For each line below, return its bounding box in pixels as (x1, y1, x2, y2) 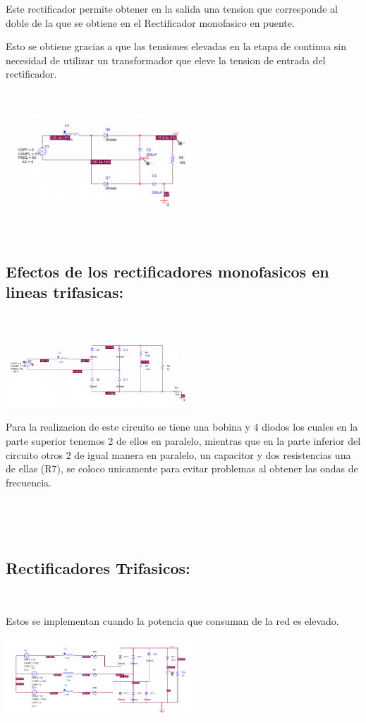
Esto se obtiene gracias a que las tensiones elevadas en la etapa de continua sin (6, 39, 346, 54)
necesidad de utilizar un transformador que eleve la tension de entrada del (6, 52, 326, 67)
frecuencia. (6, 474, 51, 489)
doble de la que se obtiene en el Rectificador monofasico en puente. (6, 15, 295, 30)
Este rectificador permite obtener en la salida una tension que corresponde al (6, 1, 338, 16)
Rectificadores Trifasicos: (6, 557, 190, 578)
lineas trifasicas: (6, 281, 124, 303)
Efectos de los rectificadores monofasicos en (6, 260, 329, 282)
